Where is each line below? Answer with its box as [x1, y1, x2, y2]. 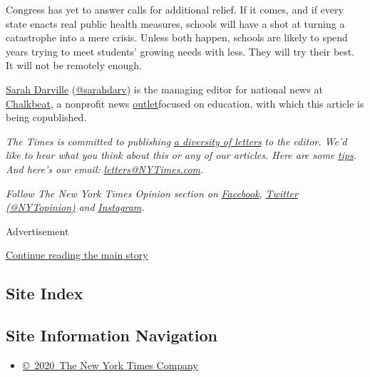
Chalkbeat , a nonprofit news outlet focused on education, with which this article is [6, 95, 364, 110]
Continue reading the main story [6, 247, 148, 262]
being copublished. [6, 110, 87, 125]
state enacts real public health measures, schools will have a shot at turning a [6, 16, 345, 31]
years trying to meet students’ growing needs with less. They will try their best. [6, 43, 355, 58]
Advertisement [6, 223, 69, 238]
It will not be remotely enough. [6, 58, 142, 73]
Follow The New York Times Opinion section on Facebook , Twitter [6, 185, 298, 200]
